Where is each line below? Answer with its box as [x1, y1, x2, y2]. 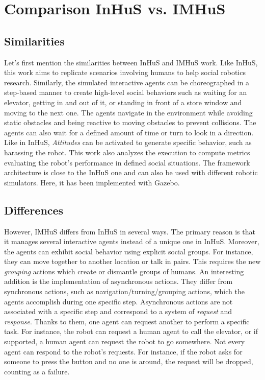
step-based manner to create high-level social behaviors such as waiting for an [4, 87, 247, 98]
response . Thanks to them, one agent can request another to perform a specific [4, 316, 250, 326]
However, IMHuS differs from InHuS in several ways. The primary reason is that [4, 226, 255, 236]
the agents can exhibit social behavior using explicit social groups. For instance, [4, 246, 253, 256]
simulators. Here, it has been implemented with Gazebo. [4, 177, 180, 187]
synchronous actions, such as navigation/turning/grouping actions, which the [4, 286, 245, 297]
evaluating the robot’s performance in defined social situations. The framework [4, 157, 250, 168]
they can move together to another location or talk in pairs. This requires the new [4, 256, 261, 267]
